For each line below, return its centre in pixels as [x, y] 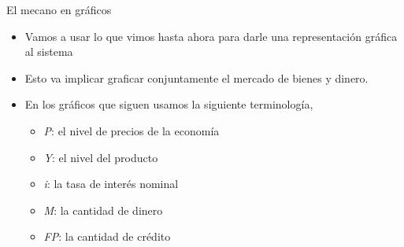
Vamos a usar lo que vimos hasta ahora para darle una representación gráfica [211, 36]
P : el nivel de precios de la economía [132, 130]
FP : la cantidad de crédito [107, 236]
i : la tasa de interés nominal [111, 184]
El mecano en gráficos [59, 9]
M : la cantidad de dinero [103, 210]
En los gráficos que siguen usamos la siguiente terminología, [169, 104]
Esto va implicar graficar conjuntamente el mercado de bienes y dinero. [196, 77]
